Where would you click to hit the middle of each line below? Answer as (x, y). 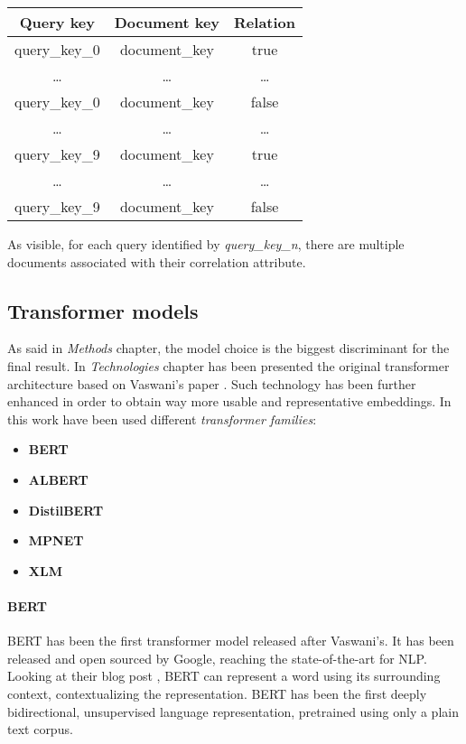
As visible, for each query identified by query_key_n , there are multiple (206, 244)
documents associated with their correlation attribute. (157, 261)
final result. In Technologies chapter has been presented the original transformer (228, 365)
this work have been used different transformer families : (162, 418)
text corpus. (40, 729)
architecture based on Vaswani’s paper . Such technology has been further (212, 383)
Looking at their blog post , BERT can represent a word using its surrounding (224, 676)
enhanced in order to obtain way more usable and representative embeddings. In (229, 401)
